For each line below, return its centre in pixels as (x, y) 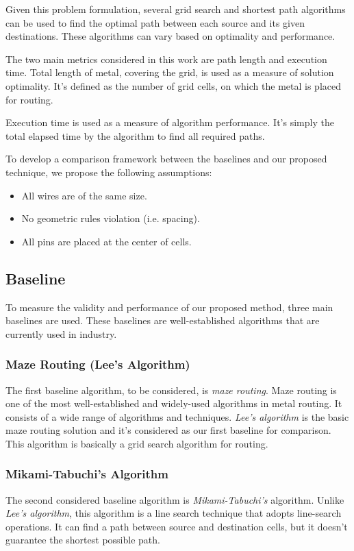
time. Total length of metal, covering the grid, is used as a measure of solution (170, 72)
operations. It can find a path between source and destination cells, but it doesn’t (177, 526)
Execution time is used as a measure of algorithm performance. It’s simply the (170, 122)
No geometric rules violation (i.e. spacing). (111, 218)
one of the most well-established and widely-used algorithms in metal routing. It (174, 403)
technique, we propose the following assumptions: (109, 172)
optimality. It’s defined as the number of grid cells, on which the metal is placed (173, 85)
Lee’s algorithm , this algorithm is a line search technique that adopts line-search (174, 513)
